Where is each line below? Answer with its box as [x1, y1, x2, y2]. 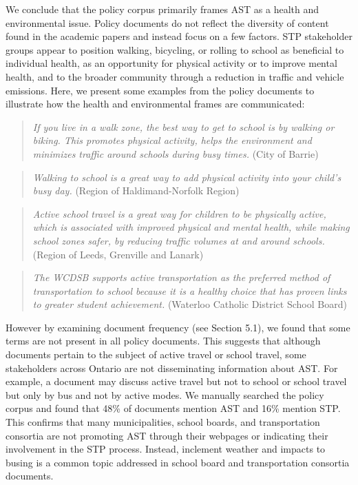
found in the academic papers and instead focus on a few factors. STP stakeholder [6, 29, 352, 43]
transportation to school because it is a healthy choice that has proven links [32, 283, 347, 298]
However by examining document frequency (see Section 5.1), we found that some [6, 320, 350, 334]
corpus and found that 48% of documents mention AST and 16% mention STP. [6, 401, 341, 415]
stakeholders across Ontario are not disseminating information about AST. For [6, 360, 338, 375]
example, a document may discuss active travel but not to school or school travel [6, 374, 347, 389]
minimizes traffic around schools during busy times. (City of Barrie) [32, 146, 319, 161]
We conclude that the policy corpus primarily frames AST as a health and [6, 2, 319, 16]
